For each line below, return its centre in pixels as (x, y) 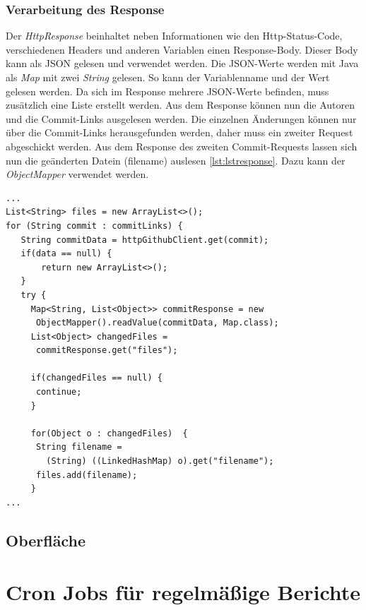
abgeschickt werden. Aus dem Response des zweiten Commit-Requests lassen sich (182, 146)
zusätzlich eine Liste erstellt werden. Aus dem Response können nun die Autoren (181, 105)
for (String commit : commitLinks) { (94, 226)
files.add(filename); (87, 475)
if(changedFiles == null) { (96, 378)
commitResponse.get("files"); (107, 351)
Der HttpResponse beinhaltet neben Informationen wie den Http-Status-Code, (174, 36)
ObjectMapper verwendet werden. (77, 174)
